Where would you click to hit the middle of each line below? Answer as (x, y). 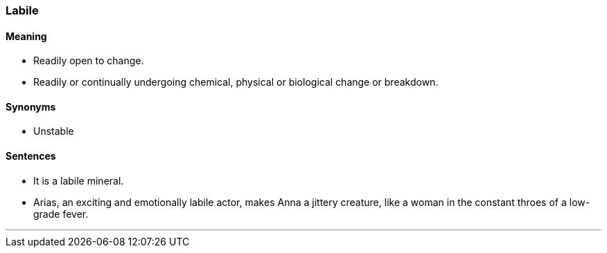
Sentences (31, 156)
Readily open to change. (89, 61)
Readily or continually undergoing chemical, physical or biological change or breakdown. (236, 82)
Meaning (26, 36)
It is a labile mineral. (79, 180)
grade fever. (61, 214)
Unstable (54, 131)
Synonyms (31, 106)
